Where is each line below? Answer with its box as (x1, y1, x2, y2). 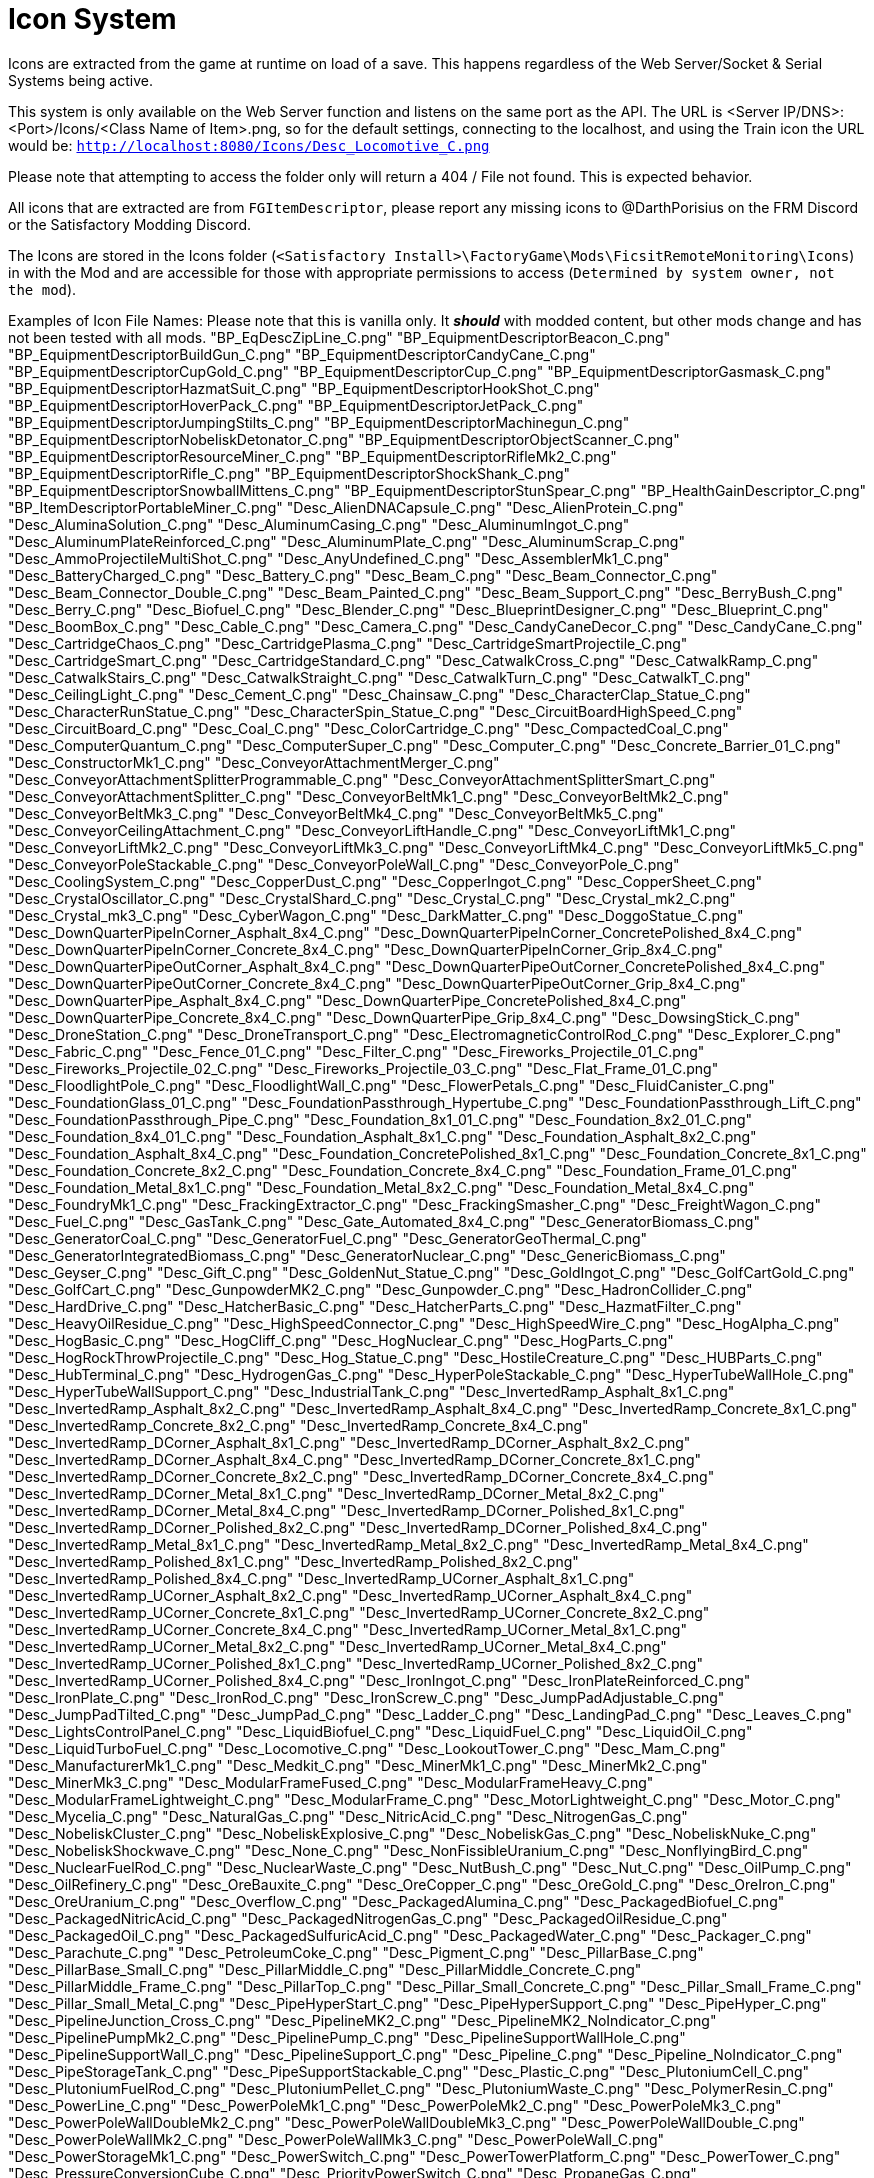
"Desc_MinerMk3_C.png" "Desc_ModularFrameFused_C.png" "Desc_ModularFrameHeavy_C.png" (8, 1773, 654, 1791)
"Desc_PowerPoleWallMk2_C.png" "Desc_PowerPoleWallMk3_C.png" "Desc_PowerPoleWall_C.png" (8, 2130, 665, 2148)
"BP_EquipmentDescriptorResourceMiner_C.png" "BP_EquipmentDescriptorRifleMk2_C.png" (8, 447, 617, 465)
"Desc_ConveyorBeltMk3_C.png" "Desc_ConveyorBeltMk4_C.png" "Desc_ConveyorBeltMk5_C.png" (8, 804, 664, 822)
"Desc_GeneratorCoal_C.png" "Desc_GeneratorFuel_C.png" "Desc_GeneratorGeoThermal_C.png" (8, 1229, 648, 1247)
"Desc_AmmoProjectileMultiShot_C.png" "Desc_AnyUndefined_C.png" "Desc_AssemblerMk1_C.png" (8, 549, 670, 567)
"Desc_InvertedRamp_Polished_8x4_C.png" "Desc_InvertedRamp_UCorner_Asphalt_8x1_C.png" (8, 1569, 635, 1587)
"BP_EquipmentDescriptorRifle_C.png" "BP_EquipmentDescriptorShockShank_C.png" (8, 464, 571, 482)
